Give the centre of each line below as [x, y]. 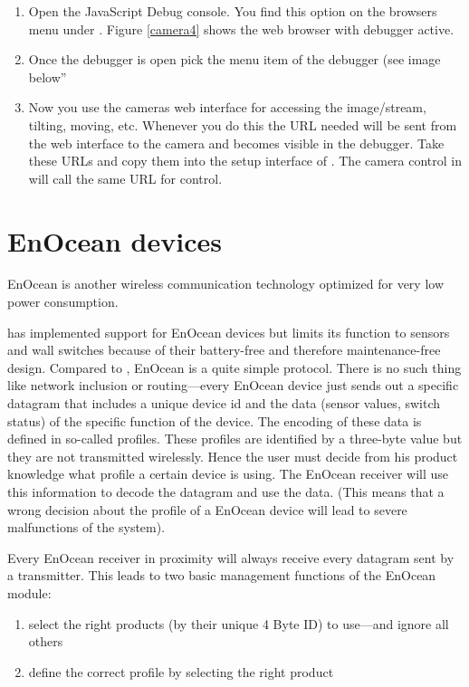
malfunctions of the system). [86, 527]
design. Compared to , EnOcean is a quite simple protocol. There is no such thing [234, 367]
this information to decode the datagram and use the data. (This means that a [226, 491]
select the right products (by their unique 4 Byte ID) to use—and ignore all [239, 623]
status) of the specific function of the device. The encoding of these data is [215, 420]
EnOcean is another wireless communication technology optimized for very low [226, 284]
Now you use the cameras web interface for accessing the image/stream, [227, 107]
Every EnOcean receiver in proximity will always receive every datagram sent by [231, 557]
